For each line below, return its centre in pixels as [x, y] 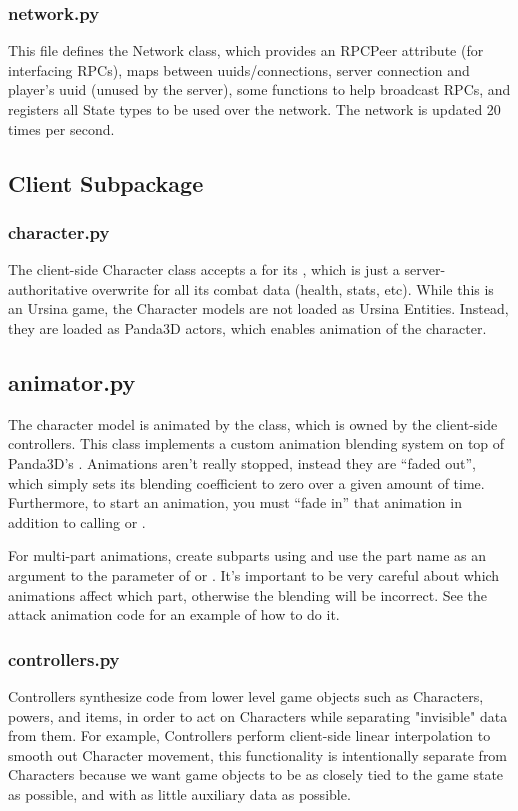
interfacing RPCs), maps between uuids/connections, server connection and [239, 69]
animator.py [72, 381]
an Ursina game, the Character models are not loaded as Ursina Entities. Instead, [258, 308]
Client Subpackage [106, 182]
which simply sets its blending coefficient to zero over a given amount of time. [246, 482]
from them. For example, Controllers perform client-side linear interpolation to [249, 735]
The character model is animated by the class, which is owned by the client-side [253, 423]
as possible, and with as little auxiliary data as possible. [179, 793]
